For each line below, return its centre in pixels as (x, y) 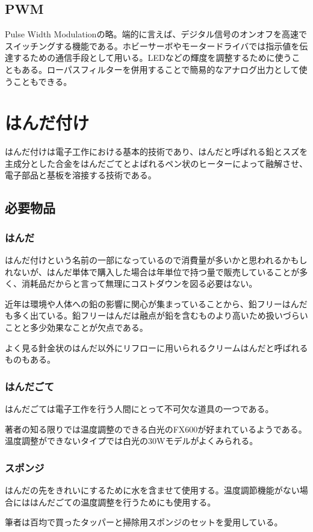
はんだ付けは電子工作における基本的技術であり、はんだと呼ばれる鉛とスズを (156, 152)
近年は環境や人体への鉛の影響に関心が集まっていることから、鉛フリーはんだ (156, 303)
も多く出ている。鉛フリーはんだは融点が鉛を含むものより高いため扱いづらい (156, 315)
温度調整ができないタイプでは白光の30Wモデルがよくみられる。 (132, 441)
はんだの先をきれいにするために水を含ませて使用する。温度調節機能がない (152, 490)
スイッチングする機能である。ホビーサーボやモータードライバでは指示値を (152, 45)
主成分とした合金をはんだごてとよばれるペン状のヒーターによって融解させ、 (156, 163)
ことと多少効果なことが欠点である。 (76, 327)
